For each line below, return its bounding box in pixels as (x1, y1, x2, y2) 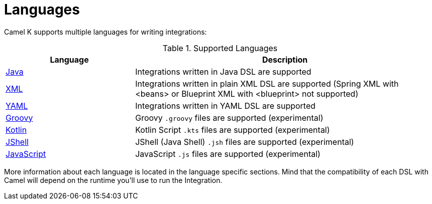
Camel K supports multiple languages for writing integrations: (4, 27, 207, 36)
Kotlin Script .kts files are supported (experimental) (135, 124, 330, 135)
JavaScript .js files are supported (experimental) (135, 148, 320, 159)
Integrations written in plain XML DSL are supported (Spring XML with (135, 78, 399, 89)
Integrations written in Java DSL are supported (135, 66, 311, 77)
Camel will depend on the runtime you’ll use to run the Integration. (4, 175, 223, 184)
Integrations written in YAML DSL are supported (135, 100, 316, 111)
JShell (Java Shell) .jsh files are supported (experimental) (135, 136, 354, 147)
